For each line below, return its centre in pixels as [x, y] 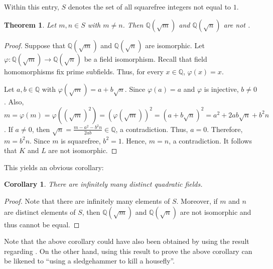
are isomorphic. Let [175, 45]
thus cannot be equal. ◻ [42, 224]
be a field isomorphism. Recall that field [146, 58]
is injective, [221, 89]
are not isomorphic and [216, 212]
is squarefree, [81, 140]
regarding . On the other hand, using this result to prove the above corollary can [128, 251]
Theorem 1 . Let [30, 24]
